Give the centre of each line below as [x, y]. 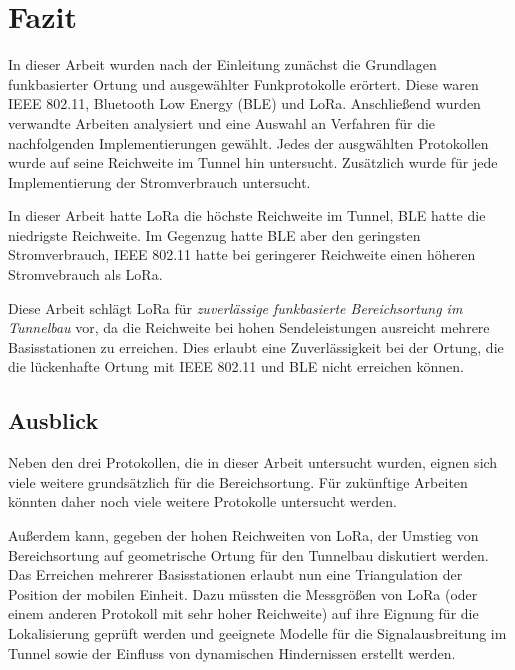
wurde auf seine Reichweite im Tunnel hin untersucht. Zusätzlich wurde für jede [253, 162]
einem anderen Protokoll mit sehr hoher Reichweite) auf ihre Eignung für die [243, 613]
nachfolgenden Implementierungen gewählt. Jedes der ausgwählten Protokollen [248, 142]
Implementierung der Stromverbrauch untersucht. [159, 181]
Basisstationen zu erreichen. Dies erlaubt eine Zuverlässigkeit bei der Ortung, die [256, 346]
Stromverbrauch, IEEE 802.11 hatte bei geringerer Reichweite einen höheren [242, 254]
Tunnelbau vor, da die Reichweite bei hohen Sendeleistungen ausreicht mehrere [249, 327]
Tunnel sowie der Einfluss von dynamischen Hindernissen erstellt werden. [232, 652]
